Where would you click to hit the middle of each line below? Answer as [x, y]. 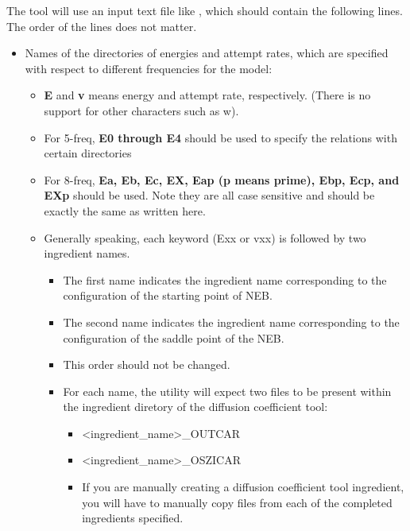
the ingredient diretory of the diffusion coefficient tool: [195, 407]
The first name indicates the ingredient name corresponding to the [225, 279]
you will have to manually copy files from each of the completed [237, 502]
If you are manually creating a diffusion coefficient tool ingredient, [243, 487]
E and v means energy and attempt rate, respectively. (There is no [207, 95]
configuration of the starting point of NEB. [168, 295]
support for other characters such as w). [141, 110]
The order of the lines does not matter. [102, 26]
